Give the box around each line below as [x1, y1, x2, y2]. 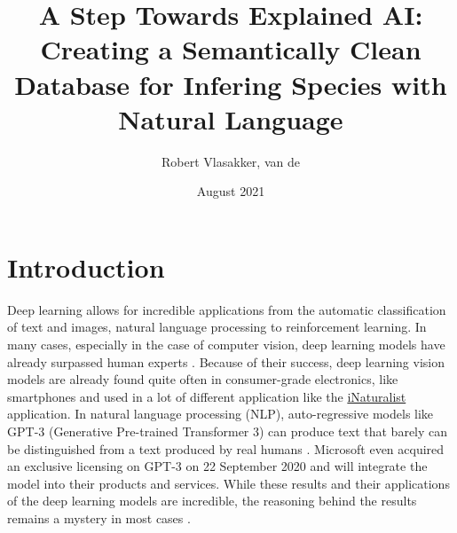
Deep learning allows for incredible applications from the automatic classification [7, 300, 446, 318]
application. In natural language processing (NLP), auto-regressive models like [7, 404, 434, 423]
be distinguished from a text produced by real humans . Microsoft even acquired [7, 439, 445, 458]
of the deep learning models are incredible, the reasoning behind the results [7, 491, 417, 510]
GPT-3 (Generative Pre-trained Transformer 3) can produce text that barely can [7, 421, 448, 440]
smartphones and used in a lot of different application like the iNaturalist [7, 387, 406, 405]
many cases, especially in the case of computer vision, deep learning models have [7, 335, 445, 353]
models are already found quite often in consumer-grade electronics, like [7, 370, 398, 388]
